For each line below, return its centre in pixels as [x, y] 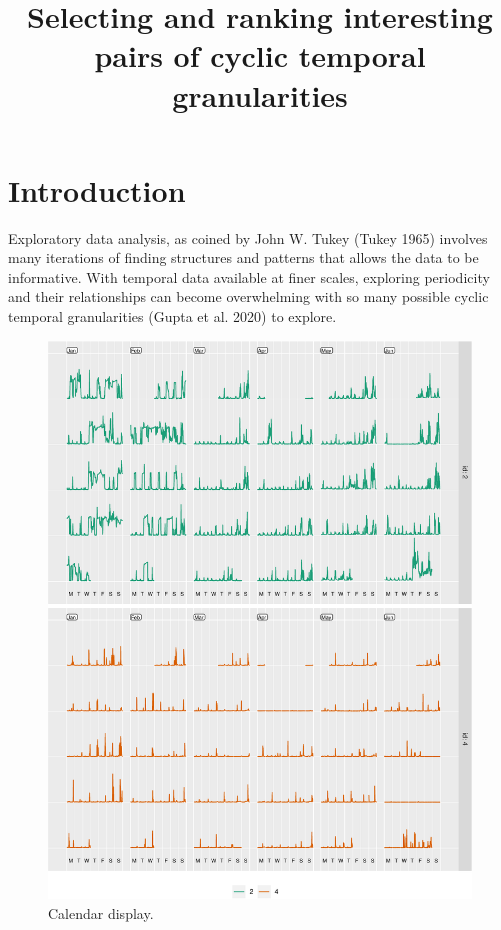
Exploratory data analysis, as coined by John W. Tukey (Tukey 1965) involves [248, 237]
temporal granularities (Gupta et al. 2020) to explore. [172, 316]
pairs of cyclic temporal [260, 55]
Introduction [97, 189]
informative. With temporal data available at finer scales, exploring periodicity [249, 276]
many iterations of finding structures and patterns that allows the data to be [243, 257]
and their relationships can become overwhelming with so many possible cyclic [248, 296]
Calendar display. [101, 913]
